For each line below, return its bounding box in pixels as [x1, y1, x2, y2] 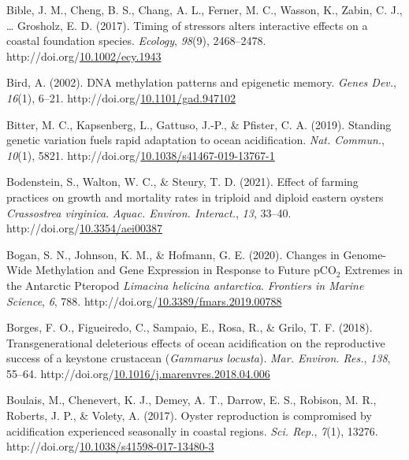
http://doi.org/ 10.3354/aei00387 [6, 220, 163, 236]
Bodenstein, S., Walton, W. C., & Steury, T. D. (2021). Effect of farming [6, 173, 359, 190]
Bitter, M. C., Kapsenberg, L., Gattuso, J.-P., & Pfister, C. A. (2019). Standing [6, 116, 392, 132]
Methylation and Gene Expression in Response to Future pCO [35, 262, 336, 278]
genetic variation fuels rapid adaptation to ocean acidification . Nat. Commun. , [6, 132, 385, 148]
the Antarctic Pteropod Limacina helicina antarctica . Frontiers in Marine [6, 276, 364, 293]
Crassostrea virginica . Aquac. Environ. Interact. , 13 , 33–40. [6, 204, 292, 221]
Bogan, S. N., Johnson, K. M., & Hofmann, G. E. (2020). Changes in [6, 246, 340, 262]
